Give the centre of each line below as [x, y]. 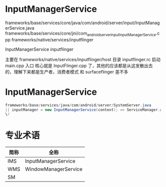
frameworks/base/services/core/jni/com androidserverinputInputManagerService [81, 34]
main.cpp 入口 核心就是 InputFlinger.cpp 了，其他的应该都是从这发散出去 [79, 66]
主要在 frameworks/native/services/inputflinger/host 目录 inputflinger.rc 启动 [83, 59]
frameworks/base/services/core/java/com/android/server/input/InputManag [83, 23]
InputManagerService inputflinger [40, 49]
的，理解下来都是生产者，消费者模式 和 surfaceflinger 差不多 [67, 72]
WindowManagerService [54, 169]
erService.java [20, 28]
